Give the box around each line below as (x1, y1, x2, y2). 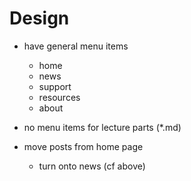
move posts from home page (23, 140, 144, 152)
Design (9, 7, 70, 30)
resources (38, 91, 81, 103)
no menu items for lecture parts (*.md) (23, 121, 182, 133)
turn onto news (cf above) (38, 160, 146, 172)
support (38, 80, 72, 92)
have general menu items (23, 40, 129, 52)
